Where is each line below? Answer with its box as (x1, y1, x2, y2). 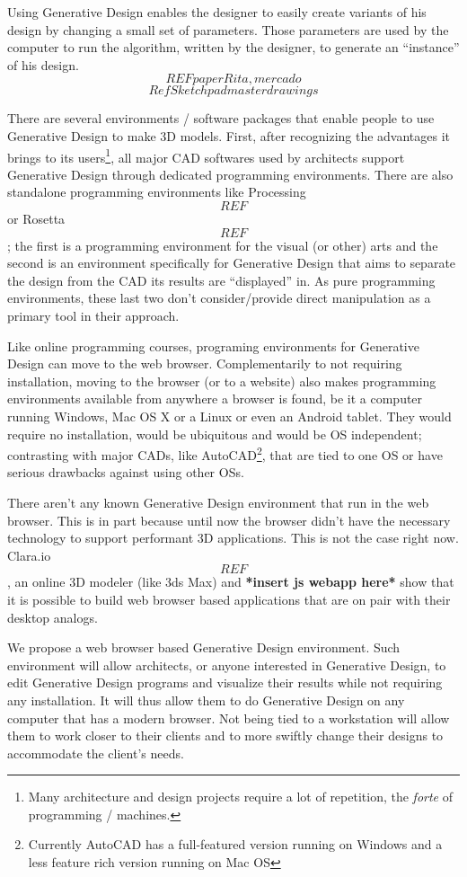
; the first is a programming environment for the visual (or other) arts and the (7, 235, 438, 254)
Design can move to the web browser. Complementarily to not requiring (7, 354, 402, 373)
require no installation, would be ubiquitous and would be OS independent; (7, 424, 422, 443)
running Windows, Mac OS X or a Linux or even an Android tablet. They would (7, 406, 452, 425)
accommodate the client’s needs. (7, 743, 184, 762)
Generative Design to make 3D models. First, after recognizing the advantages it (7, 126, 451, 145)
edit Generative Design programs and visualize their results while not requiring (7, 673, 443, 692)
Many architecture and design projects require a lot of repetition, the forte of (28, 787, 453, 806)
